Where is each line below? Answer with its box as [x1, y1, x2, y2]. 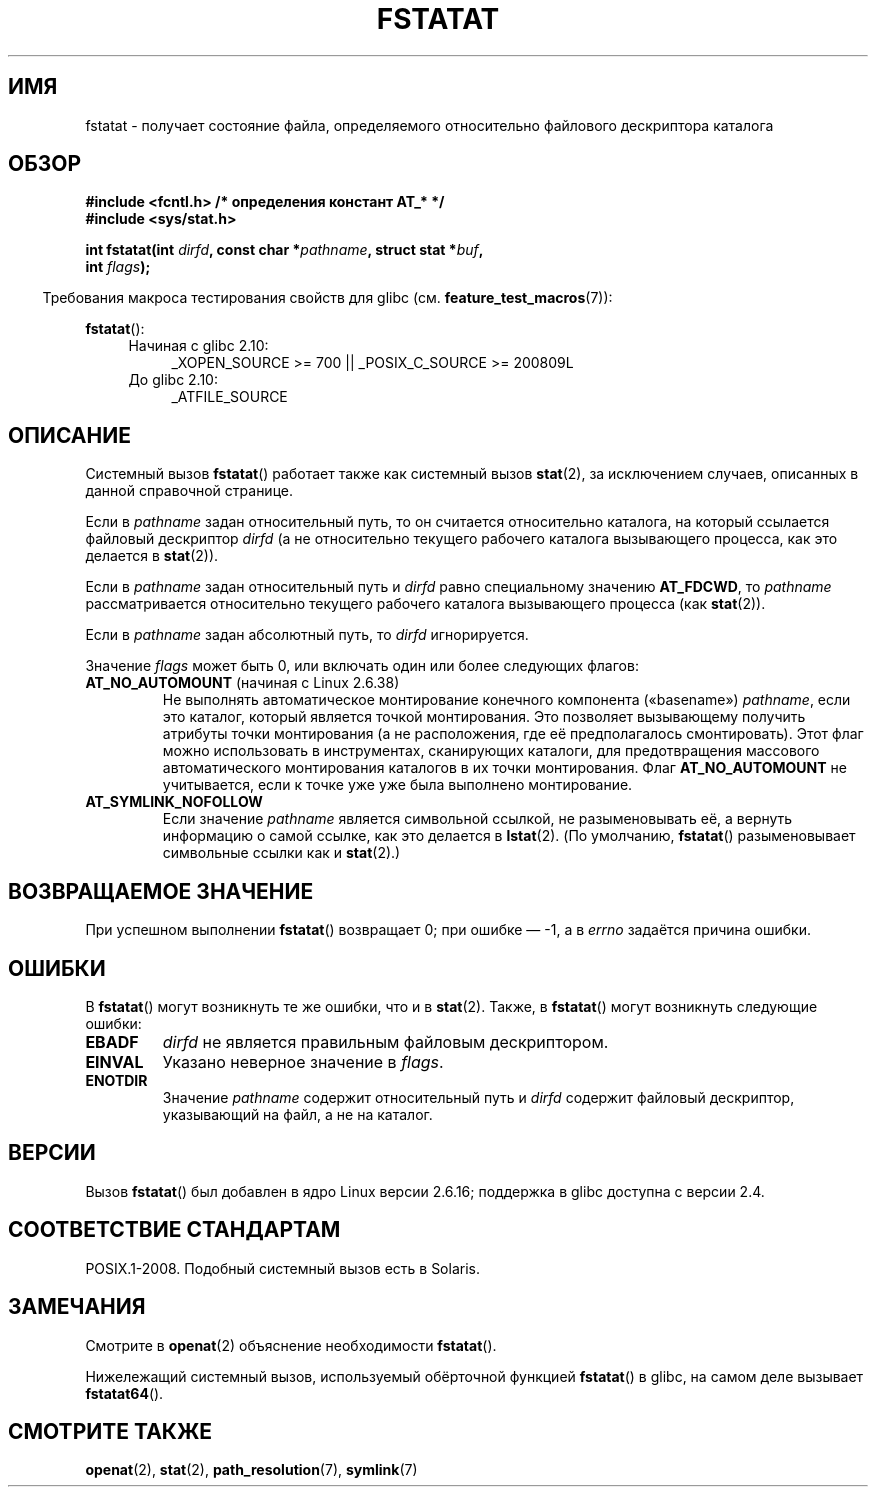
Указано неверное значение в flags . [162, 1051, 444, 1072]
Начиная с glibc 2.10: [128, 337, 269, 355]
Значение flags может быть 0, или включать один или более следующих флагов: [85, 657, 639, 675]
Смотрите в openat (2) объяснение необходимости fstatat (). [85, 1336, 497, 1354]
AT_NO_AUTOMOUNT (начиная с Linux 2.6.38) [85, 674, 400, 692]
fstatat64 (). [85, 1384, 164, 1402]
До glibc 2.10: [128, 371, 218, 389]
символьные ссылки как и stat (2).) [162, 844, 401, 862]
